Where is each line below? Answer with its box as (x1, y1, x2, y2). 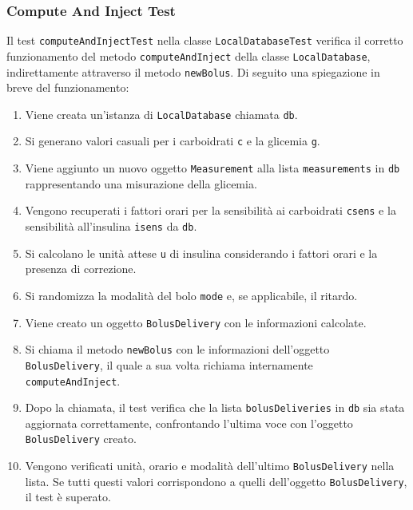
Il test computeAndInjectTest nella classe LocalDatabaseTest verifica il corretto (6, 32, 403, 49)
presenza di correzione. (25, 260, 137, 277)
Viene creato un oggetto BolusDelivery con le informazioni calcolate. (25, 314, 367, 330)
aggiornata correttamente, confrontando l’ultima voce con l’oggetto (25, 414, 353, 431)
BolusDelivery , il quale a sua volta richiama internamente (25, 356, 313, 373)
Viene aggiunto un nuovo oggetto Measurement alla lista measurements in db (25, 160, 400, 176)
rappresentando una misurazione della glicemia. (25, 175, 257, 192)
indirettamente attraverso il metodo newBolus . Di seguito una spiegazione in (6, 63, 380, 80)
